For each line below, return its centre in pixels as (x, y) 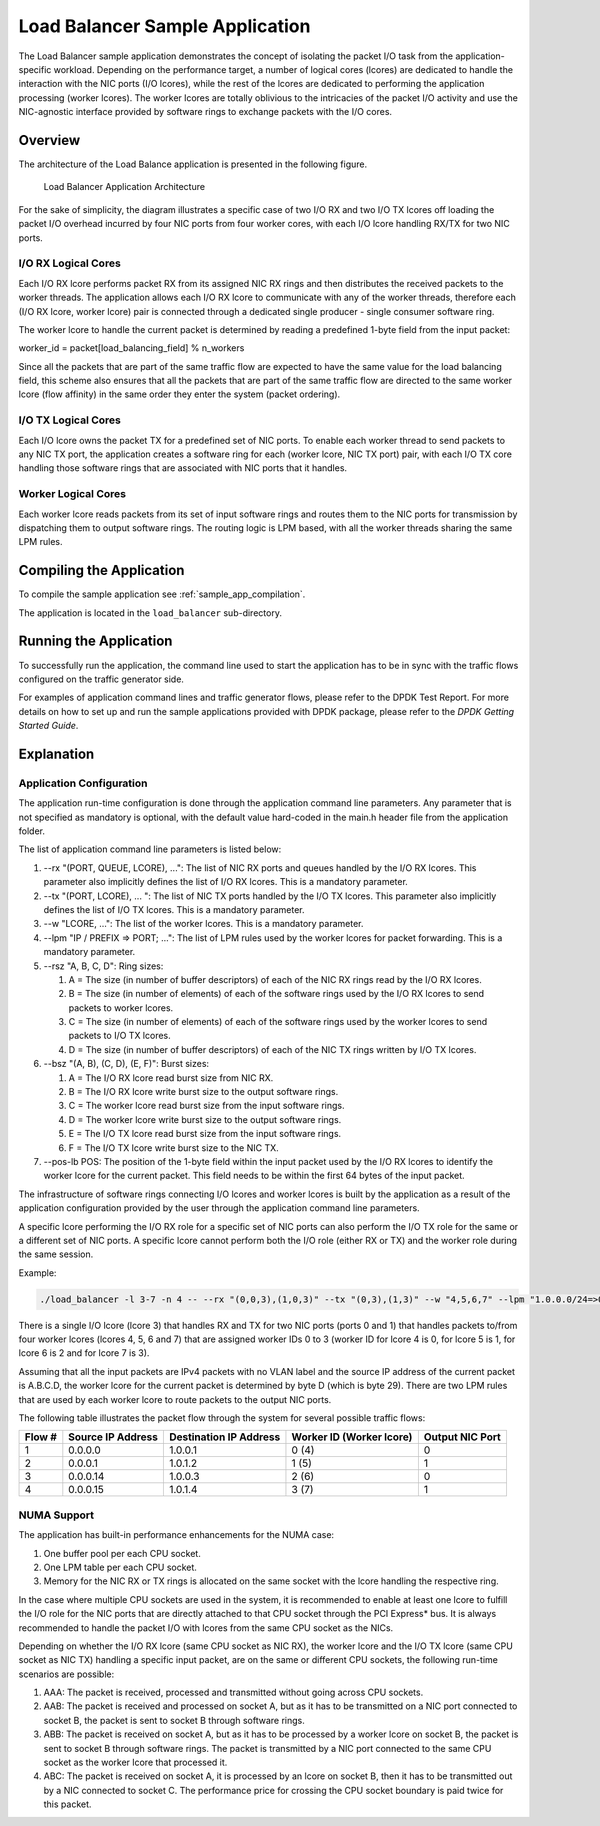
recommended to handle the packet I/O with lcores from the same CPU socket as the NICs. (206, 1627)
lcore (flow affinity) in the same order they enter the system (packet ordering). (179, 394)
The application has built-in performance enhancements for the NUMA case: (176, 1535)
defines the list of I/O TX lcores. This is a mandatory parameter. (174, 909)
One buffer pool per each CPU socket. (122, 1553)
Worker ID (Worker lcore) (352, 1437)
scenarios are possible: (66, 1674)
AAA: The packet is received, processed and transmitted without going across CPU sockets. (233, 1692)
